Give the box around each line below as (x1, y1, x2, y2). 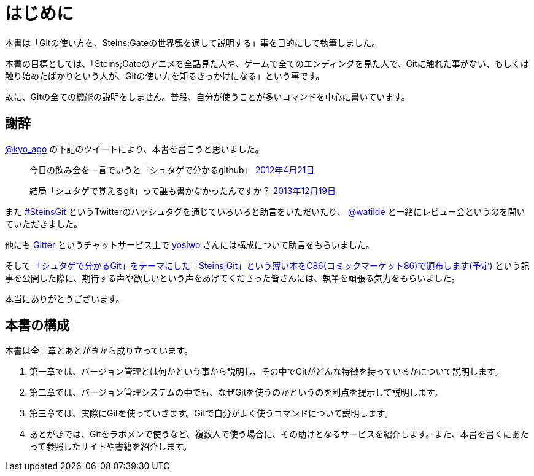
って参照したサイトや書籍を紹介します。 (29, 441, 192, 452)
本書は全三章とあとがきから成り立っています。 (5, 345, 193, 356)
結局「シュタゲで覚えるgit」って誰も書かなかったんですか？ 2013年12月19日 (29, 185, 336, 196)
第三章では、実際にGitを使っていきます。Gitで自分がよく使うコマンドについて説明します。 (29, 408, 393, 419)
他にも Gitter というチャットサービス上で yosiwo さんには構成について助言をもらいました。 (5, 239, 374, 250)
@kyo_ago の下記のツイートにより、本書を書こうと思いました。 (5, 143, 264, 154)
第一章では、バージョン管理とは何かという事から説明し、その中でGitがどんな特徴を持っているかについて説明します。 (29, 366, 503, 377)
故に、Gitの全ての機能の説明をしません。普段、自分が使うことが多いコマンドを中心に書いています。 (5, 91, 410, 102)
